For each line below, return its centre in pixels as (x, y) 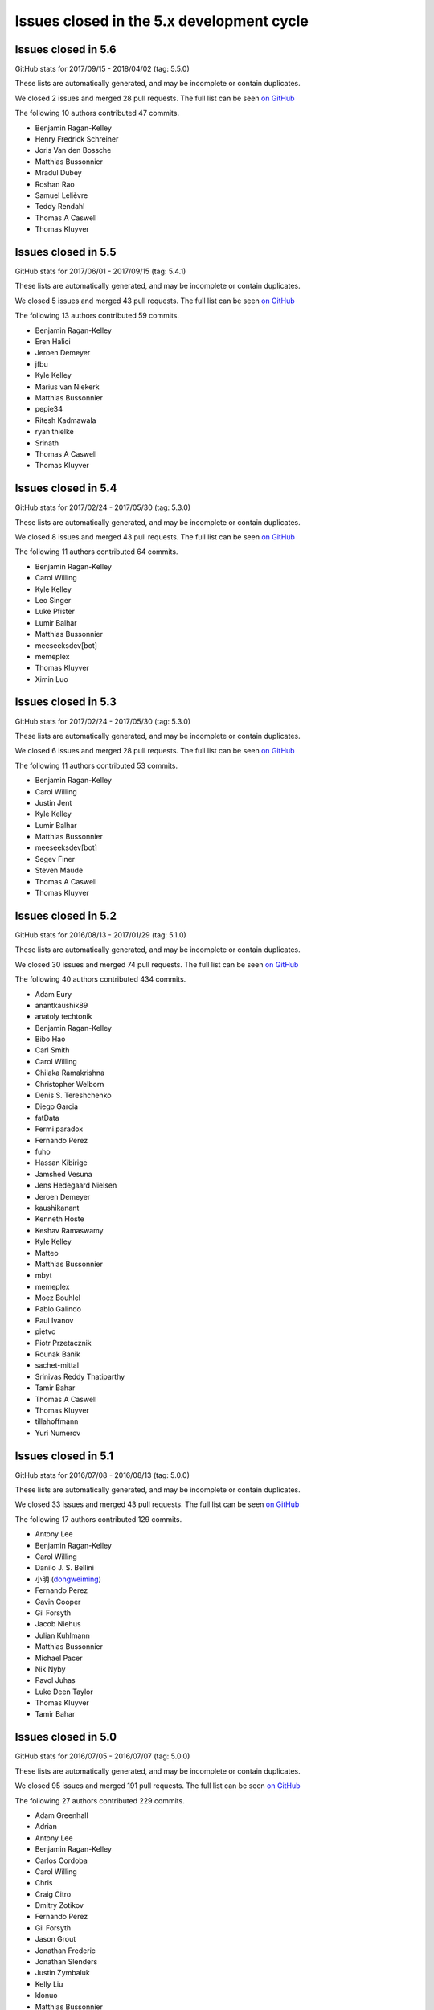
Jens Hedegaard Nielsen (76, 1185)
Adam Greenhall (61, 1815)
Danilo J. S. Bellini (64, 1568)
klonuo (46, 1996)
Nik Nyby (50, 1669)
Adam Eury (53, 994)
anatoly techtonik (63, 1016)
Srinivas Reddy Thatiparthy (80, 1376)
